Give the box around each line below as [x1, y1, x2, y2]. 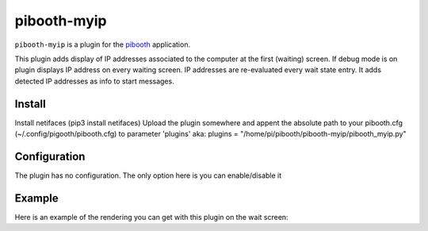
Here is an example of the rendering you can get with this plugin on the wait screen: [14, 212, 289, 221]
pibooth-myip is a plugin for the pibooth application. [14, 40, 190, 49]
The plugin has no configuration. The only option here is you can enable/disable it [14, 171, 282, 180]
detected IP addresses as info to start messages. [14, 76, 174, 86]
